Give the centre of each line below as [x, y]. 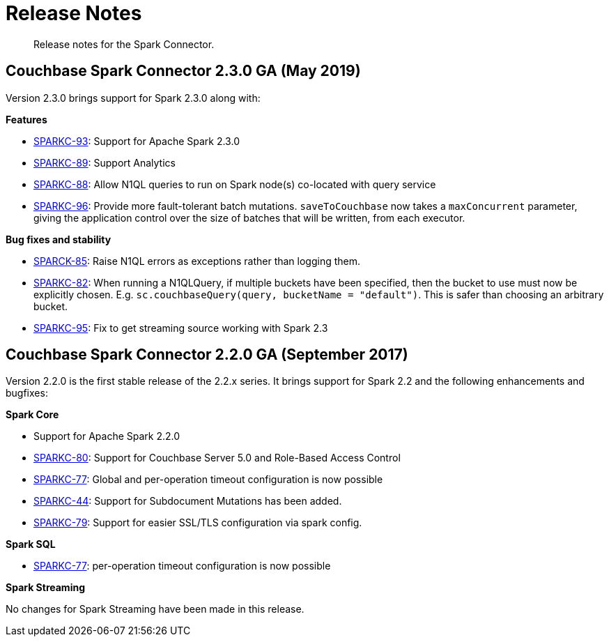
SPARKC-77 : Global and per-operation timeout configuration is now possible [208, 480]
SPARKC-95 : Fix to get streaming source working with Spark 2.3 [181, 328]
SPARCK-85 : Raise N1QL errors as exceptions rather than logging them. [197, 261]
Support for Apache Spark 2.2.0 [107, 436]
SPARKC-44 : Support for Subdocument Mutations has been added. [188, 501]
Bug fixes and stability [59, 239]
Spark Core [32, 415]
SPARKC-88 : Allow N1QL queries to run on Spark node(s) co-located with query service [235, 184]
